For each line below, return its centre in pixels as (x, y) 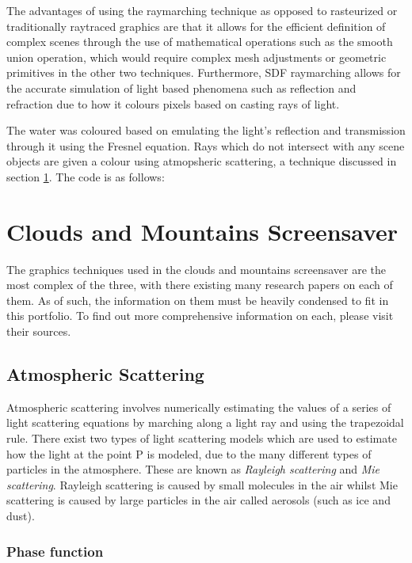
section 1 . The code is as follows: (86, 176)
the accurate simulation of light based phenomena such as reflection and (181, 87)
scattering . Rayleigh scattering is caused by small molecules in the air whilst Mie (202, 484)
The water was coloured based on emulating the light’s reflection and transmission (206, 130)
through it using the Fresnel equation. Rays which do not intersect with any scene (206, 145)
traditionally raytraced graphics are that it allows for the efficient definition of (196, 26)
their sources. (39, 331)
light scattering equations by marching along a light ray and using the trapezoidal (205, 422)
